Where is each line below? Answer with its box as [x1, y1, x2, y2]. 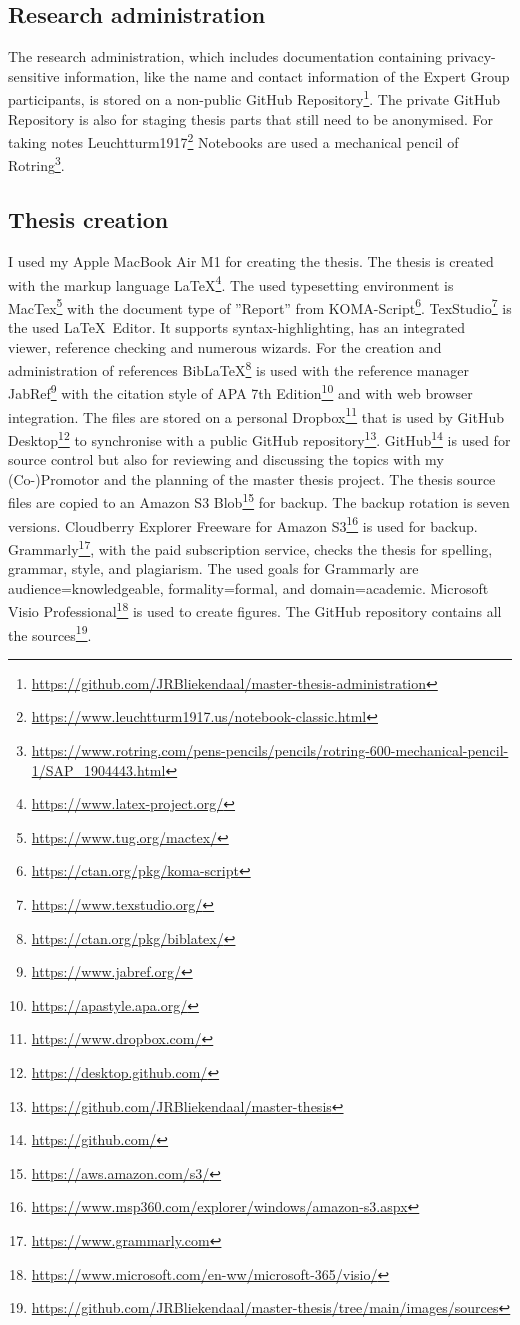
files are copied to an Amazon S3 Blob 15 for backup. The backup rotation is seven [8, 489, 510, 513]
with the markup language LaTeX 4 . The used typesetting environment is [8, 271, 454, 295]
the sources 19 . [8, 621, 92, 645]
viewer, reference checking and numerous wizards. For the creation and [8, 336, 442, 357]
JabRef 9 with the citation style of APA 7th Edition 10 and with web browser [8, 380, 473, 404]
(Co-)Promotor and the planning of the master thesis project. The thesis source [8, 468, 496, 489]
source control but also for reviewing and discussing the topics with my [8, 449, 444, 470]
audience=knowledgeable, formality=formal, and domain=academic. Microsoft [8, 577, 489, 598]
